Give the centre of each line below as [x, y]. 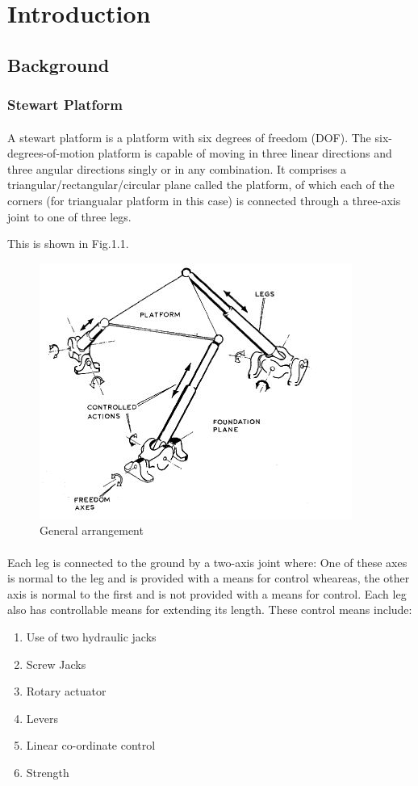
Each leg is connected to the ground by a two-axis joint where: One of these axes [207, 562]
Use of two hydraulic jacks [91, 636]
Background [59, 64]
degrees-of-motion [51, 153]
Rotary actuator [66, 691]
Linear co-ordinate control [91, 745]
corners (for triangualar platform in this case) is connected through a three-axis [204, 200]
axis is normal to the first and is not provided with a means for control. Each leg [207, 593]
